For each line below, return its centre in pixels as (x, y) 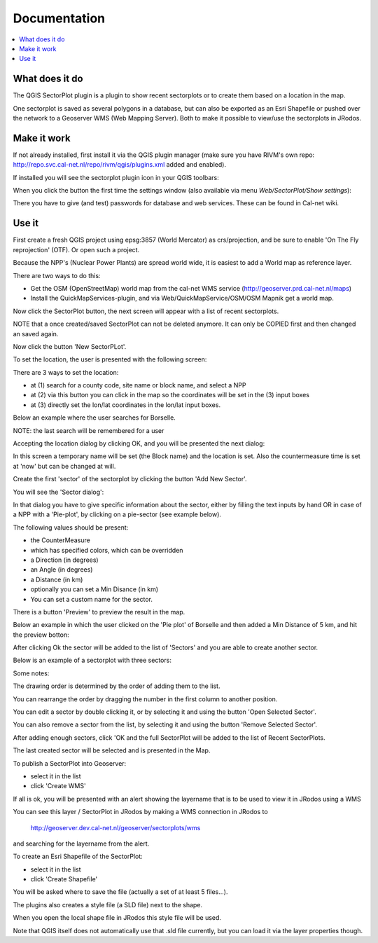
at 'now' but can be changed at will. (64, 466)
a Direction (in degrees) (64, 560)
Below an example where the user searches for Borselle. (94, 418)
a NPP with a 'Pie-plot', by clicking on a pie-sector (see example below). (117, 514)
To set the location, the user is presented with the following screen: (110, 359)
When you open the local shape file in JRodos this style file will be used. (117, 918)
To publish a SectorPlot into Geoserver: (70, 763)
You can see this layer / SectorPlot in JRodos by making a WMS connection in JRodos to (141, 812)
